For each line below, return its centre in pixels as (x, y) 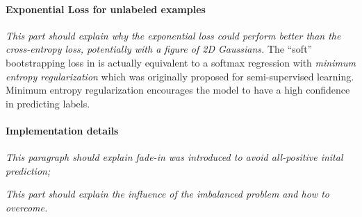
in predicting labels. (48, 103)
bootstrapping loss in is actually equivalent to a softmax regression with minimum (181, 62)
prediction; (28, 170)
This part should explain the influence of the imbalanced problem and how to (167, 194)
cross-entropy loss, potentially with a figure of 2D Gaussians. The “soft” (159, 49)
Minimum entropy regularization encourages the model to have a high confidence (178, 90)
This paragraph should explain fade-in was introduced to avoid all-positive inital (174, 157)
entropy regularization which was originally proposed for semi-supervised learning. (180, 76)
